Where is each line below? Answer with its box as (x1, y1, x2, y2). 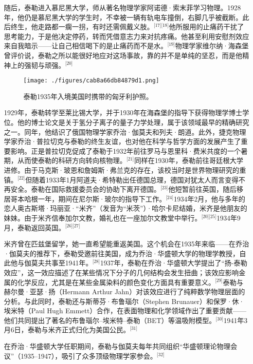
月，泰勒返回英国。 (4, 222, 65, 232)
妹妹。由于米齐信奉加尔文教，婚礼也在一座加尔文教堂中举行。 (4, 212, 201, 222)
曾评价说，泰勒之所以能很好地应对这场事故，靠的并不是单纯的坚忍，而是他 (4, 50, 242, 60)
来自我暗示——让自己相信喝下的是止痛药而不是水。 (4, 40, 167, 51)
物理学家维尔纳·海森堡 (175, 40, 249, 51)
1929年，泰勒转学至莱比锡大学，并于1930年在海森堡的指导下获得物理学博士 (4, 107, 242, 118)
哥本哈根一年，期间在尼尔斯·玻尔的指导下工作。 (10, 193, 166, 203)
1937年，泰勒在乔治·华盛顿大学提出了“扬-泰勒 (100, 258, 248, 268)
